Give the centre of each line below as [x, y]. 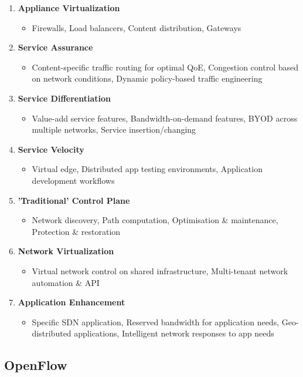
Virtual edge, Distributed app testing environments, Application [147, 169]
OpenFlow [36, 365]
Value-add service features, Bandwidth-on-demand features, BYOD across [165, 118]
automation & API [66, 282]
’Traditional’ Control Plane [74, 200]
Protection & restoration [76, 231]
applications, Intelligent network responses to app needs [174, 333]
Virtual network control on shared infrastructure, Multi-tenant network [160, 270]
